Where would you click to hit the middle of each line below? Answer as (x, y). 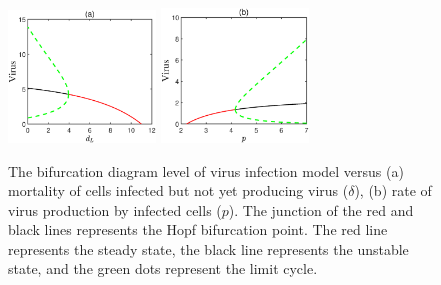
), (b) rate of (393, 190)
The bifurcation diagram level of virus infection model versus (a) (206, 170)
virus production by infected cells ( (115, 209)
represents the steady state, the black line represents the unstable (208, 248)
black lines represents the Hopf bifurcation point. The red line (198, 229)
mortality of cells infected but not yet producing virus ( (178, 190)
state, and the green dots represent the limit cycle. (163, 268)
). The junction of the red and (321, 209)
